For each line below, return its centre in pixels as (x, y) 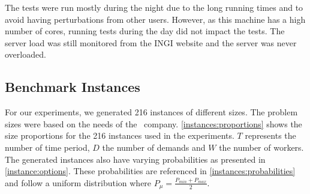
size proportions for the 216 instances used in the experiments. (120, 135)
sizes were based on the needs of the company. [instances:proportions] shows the (154, 123)
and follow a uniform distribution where (78, 182)
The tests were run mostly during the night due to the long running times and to (154, 7)
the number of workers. (261, 147)
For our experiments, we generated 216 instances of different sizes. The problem (151, 112)
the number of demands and (154, 147)
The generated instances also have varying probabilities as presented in (135, 159)
